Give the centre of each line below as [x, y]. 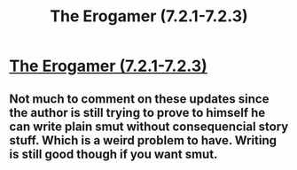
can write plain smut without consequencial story [149, 126]
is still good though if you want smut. [113, 154]
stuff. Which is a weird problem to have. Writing [143, 140]
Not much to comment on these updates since [139, 99]
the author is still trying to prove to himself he [137, 112]
